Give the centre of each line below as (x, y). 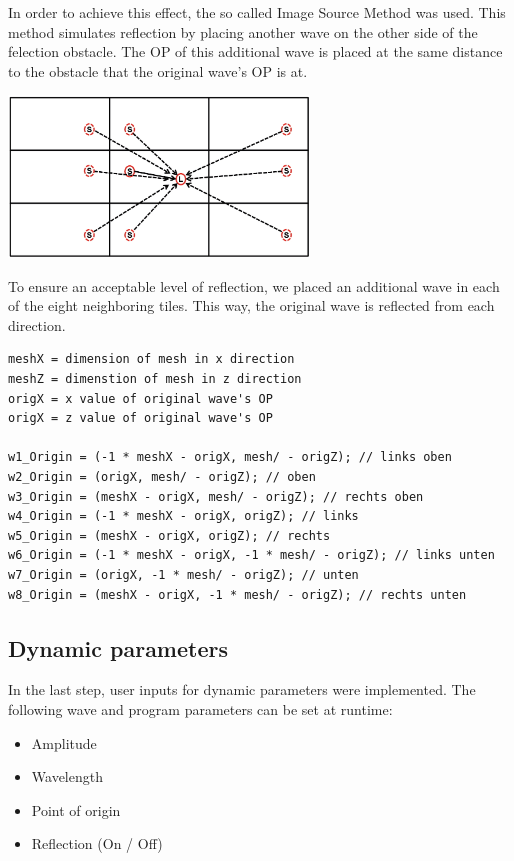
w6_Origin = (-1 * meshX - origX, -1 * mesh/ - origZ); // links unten (251, 555)
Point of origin (76, 809)
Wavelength (67, 776)
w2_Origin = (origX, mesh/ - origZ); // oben (162, 477)
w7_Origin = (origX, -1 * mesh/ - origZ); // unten (183, 574)
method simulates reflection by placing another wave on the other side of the (243, 31)
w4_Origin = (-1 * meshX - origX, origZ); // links (183, 516)
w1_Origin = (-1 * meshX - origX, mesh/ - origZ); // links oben (230, 457)
